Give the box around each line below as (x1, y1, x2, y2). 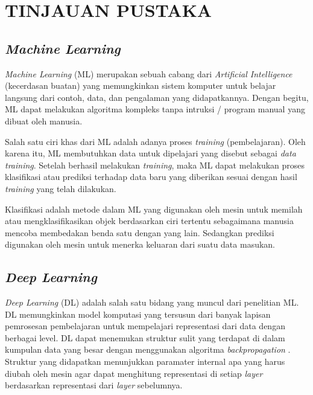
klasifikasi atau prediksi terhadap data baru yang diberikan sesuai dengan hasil (5, 170, 297, 183)
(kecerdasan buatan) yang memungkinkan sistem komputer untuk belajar (5, 79, 276, 92)
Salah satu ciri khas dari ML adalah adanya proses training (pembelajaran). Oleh (5, 135, 306, 147)
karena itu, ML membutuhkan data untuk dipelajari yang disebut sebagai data (5, 147, 296, 159)
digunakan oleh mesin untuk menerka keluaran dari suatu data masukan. (5, 238, 276, 251)
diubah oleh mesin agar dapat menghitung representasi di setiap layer (5, 367, 263, 379)
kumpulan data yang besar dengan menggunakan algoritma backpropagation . (5, 343, 291, 356)
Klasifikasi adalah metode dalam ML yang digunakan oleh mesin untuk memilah (5, 202, 303, 215)
